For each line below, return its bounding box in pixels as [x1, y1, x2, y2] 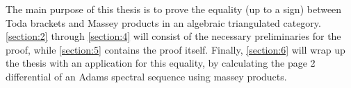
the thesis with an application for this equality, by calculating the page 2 [6, 56, 316, 70]
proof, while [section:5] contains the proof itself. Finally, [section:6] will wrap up [6, 42, 345, 56]
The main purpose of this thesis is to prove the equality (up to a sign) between [6, 2, 342, 16]
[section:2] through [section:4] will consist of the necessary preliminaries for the [6, 29, 341, 43]
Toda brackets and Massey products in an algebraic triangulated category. [6, 15, 321, 30]
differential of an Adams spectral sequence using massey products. [6, 69, 287, 83]
